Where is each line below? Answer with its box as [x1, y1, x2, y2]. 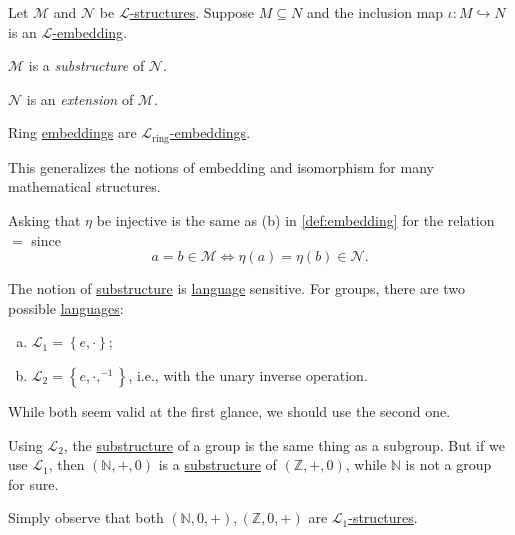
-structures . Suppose [129, 2, 255, 22]
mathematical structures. [8, 176, 161, 197]
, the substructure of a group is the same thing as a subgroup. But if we [63, 434, 505, 455]
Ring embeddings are [8, 122, 137, 143]
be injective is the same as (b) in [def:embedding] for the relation [96, 210, 495, 231]
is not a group [405, 454, 492, 475]
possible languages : [8, 297, 124, 318]
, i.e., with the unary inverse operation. [128, 364, 368, 385]
